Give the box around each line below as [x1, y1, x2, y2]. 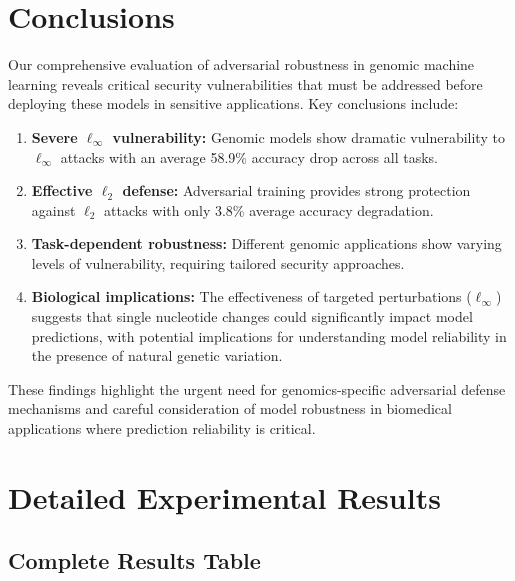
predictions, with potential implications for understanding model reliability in [31, 325, 507, 346]
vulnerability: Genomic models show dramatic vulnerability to [112, 126, 505, 147]
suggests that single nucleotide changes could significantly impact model [31, 306, 473, 327]
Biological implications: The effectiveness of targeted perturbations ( [31, 286, 472, 307]
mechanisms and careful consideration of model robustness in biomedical [8, 398, 452, 419]
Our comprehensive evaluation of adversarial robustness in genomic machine [8, 54, 475, 75]
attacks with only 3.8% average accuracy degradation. [104, 199, 434, 220]
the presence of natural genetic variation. [31, 345, 283, 366]
